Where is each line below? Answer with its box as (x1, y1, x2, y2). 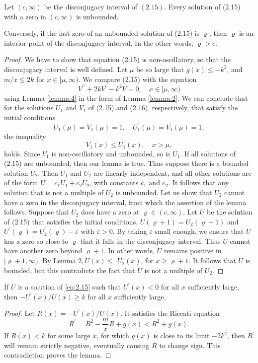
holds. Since (4, 148, 40, 158)
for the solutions (4, 102, 54, 113)
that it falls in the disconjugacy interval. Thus (80, 235, 221, 246)
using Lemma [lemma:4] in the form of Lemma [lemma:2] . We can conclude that (4, 92, 248, 103)
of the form (4, 177, 38, 188)
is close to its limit (153, 330, 210, 341)
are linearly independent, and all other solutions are (93, 167, 252, 178)
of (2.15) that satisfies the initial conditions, (4, 216, 138, 226)
